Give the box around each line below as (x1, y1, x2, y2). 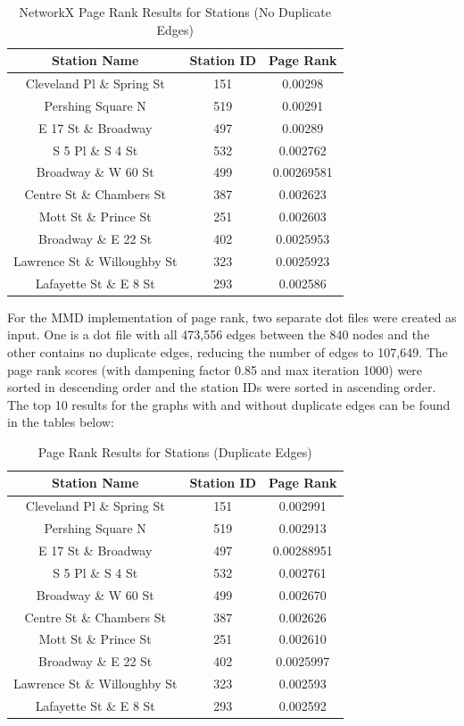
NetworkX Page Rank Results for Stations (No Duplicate (19, 3, 332, 21)
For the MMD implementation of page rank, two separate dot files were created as (7, 307, 457, 326)
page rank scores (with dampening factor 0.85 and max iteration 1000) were (7, 360, 423, 379)
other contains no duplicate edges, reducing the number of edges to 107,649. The (7, 342, 448, 361)
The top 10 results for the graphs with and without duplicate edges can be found (7, 395, 451, 413)
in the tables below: (7, 413, 114, 431)
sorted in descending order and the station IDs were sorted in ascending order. (7, 378, 436, 396)
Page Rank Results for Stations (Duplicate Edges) (37, 442, 312, 461)
